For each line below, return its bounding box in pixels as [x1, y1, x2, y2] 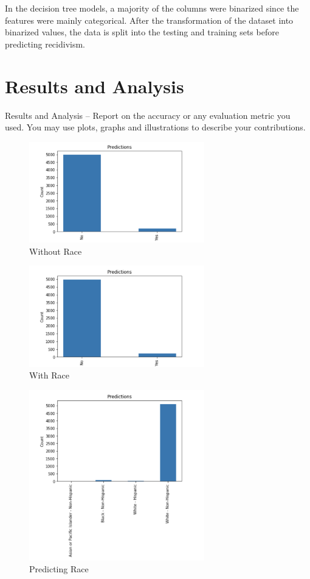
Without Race [29, 244, 82, 257]
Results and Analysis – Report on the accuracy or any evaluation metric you [5, 108, 291, 121]
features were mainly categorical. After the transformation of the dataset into [5, 13, 294, 26]
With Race [29, 369, 69, 382]
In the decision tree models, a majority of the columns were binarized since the [5, 2, 299, 14]
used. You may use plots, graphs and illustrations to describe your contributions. [5, 121, 306, 133]
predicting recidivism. [5, 37, 86, 50]
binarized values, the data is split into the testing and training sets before [5, 26, 279, 38]
